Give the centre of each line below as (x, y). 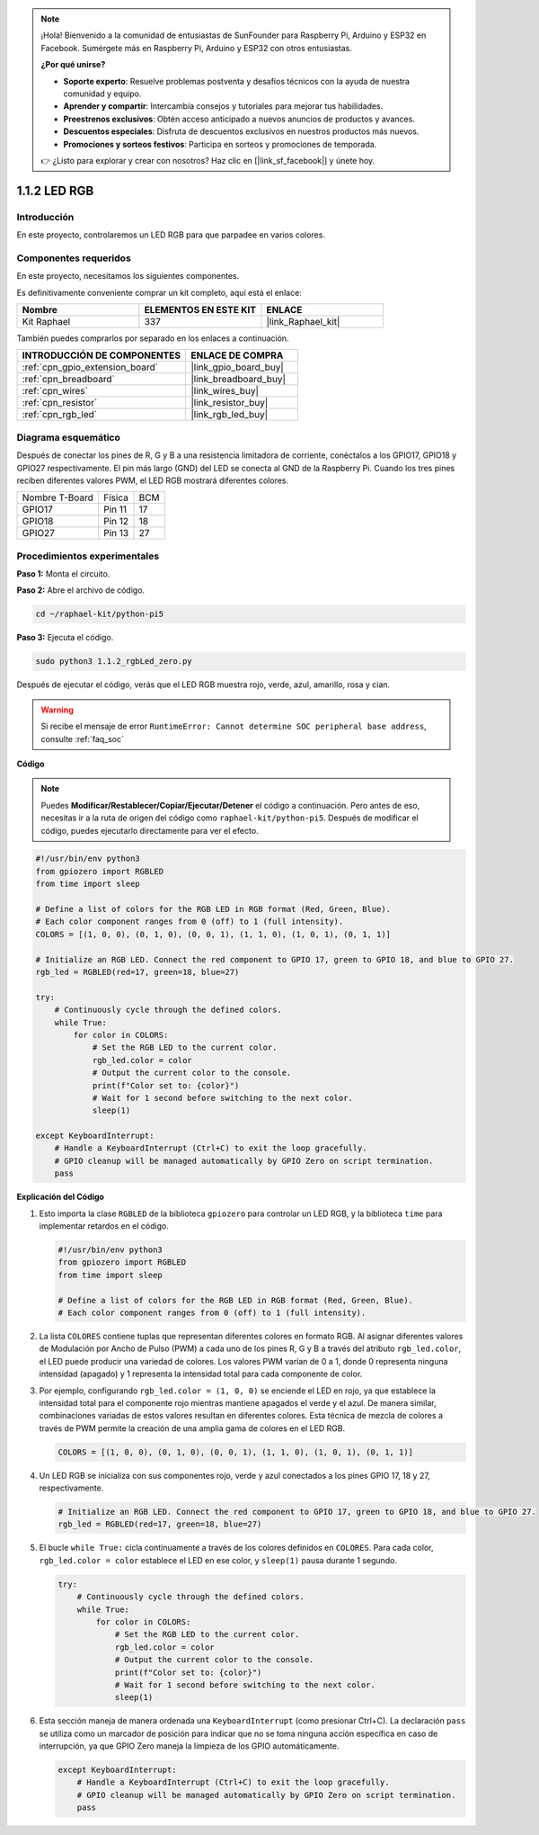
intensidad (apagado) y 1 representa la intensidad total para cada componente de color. (201, 1374)
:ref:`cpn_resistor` (60, 403)
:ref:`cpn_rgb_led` (60, 415)
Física (116, 497)
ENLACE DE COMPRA (237, 355)
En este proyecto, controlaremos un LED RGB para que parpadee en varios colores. (171, 235)
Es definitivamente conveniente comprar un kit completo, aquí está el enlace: (159, 292)
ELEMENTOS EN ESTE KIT (200, 309)
